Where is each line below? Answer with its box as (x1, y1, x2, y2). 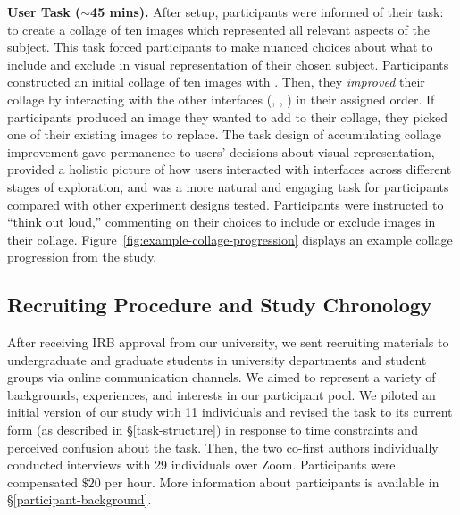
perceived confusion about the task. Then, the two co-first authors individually (7, 437, 439, 456)
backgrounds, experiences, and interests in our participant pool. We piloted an (7, 385, 436, 403)
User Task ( (7, 3, 81, 21)
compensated (7, 472, 79, 491)
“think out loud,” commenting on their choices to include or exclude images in (7, 212, 436, 231)
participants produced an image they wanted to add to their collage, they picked (7, 107, 447, 126)
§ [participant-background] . (7, 490, 152, 509)
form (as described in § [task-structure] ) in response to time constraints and (7, 420, 418, 439)
